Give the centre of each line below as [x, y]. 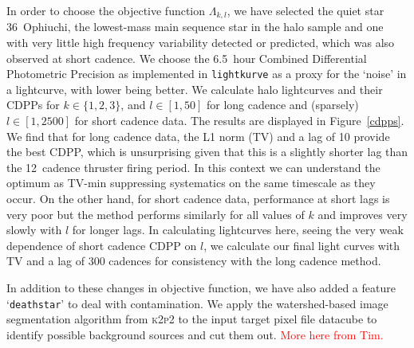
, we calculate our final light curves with [302, 245]
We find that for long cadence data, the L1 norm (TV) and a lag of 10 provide [198, 136]
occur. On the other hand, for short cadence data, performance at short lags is [198, 199]
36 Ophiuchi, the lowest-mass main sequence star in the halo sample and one [195, 27]
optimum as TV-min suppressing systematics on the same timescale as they [191, 183]
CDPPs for [33, 105]
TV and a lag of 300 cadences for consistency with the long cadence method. [194, 261]
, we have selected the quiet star [306, 10]
